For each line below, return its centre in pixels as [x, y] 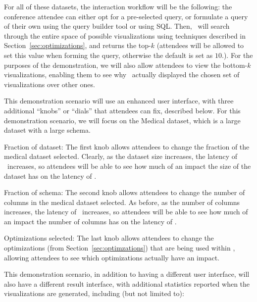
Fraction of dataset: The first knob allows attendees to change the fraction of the [127, 146]
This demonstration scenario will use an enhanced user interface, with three [119, 101]
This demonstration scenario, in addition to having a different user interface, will [127, 274]
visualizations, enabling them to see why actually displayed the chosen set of [122, 75]
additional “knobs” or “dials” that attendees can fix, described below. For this [122, 110]
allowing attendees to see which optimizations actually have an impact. [112, 257]
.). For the [237, 55]
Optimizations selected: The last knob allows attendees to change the [109, 238]
